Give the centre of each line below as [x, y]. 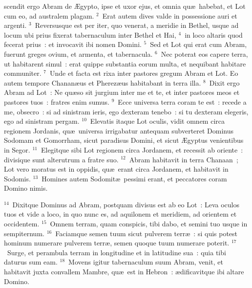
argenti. [15, 25]
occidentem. [22, 224]
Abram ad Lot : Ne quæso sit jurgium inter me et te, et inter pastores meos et [122, 92]
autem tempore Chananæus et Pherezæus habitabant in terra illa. [103, 82]
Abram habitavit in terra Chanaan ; [184, 159]
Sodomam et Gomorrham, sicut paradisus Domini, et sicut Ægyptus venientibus [124, 140]
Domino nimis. [26, 188]
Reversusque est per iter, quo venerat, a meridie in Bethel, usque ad [137, 25]
